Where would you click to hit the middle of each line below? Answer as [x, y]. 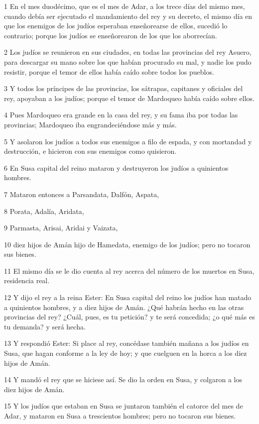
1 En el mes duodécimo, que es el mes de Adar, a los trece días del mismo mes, [125, 6]
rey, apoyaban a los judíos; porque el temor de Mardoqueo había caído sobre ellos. [129, 98]
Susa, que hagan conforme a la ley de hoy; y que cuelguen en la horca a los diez [126, 353]
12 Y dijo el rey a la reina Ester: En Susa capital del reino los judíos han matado [128, 297]
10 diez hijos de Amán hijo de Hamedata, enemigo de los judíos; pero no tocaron [127, 244]
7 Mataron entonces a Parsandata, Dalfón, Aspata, [82, 194]
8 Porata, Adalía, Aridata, [44, 211]
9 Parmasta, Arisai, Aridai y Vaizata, [61, 228]
